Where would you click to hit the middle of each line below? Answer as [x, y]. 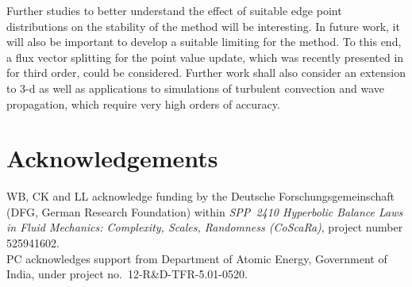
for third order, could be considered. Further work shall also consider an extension [206, 73]
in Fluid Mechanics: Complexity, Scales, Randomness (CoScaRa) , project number [205, 227]
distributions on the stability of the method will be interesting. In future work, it [203, 26]
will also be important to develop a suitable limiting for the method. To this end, [204, 42]
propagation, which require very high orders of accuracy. [143, 103]
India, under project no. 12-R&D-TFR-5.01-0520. [127, 274]
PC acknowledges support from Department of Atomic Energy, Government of [197, 258]
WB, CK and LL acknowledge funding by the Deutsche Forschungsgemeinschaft [200, 196]
